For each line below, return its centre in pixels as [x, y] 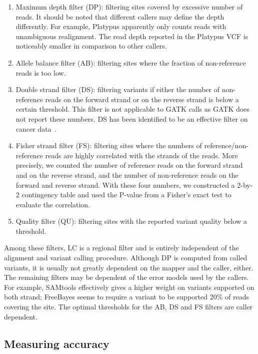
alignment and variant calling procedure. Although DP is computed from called [126, 258]
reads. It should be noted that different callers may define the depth [120, 16]
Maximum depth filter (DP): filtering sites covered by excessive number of [129, 7]
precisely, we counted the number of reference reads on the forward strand [129, 165]
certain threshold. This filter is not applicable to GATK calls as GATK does [132, 109]
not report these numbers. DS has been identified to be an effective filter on [132, 118]
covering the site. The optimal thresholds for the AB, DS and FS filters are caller [128, 307]
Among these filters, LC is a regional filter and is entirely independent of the [121, 248]
